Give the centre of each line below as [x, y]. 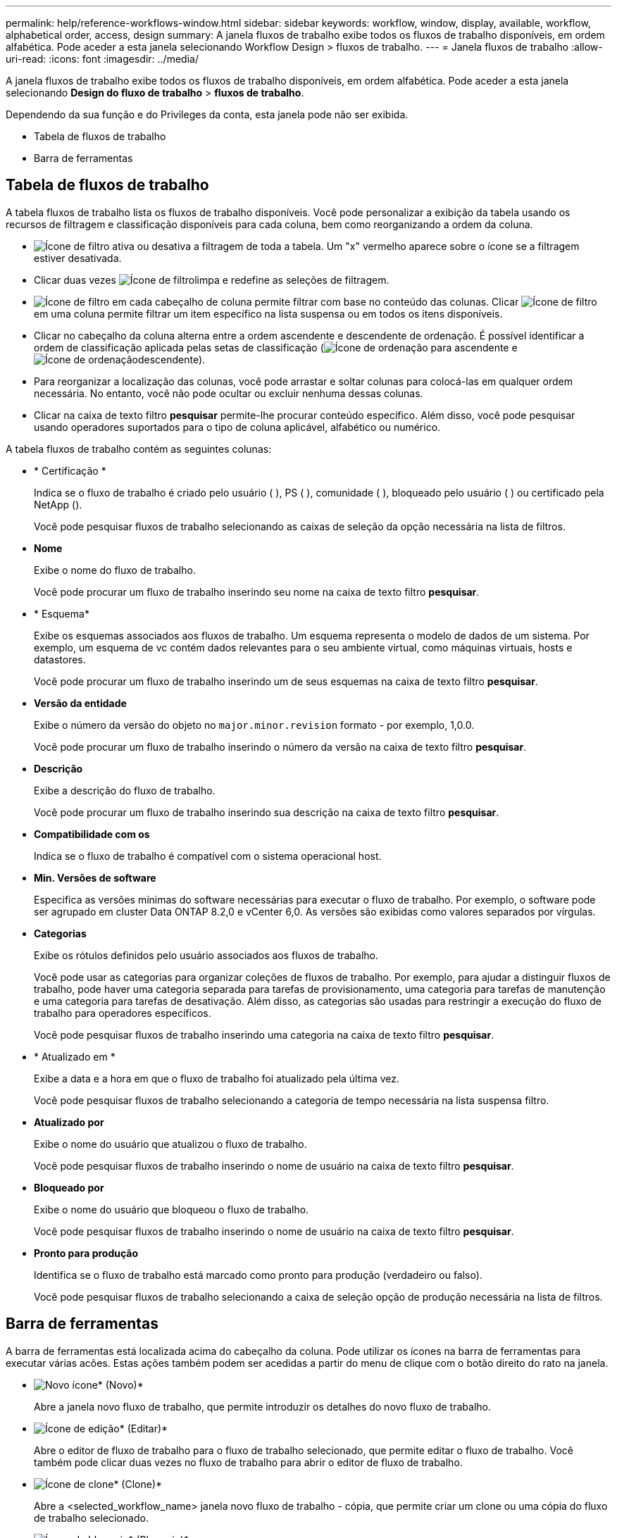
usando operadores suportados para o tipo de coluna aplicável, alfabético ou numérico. [237, 427]
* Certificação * [70, 470]
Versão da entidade [80, 703]
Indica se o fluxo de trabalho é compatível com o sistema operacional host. [208, 856]
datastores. [60, 659]
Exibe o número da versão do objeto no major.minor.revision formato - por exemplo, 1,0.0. [254, 725]
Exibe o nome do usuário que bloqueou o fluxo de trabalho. [172, 1209]
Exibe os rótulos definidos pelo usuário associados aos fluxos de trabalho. [206, 955]
